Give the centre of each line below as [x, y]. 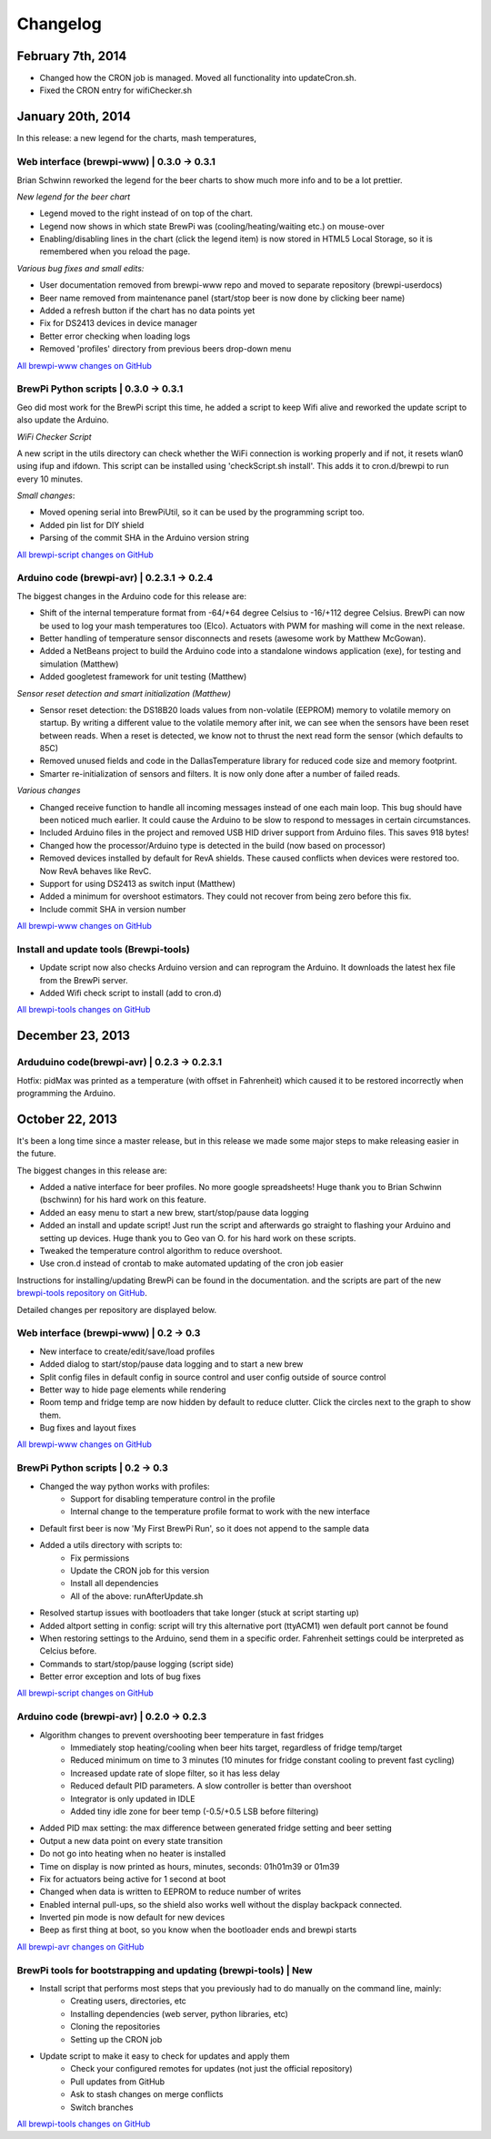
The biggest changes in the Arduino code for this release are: [132, 596]
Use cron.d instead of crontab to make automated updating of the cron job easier [191, 1263]
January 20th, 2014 [74, 117]
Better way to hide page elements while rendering [133, 1390]
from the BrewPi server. [84, 980]
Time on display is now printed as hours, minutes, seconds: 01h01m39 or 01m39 [190, 1866]
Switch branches [102, 2107]
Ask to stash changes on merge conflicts [147, 2094]
